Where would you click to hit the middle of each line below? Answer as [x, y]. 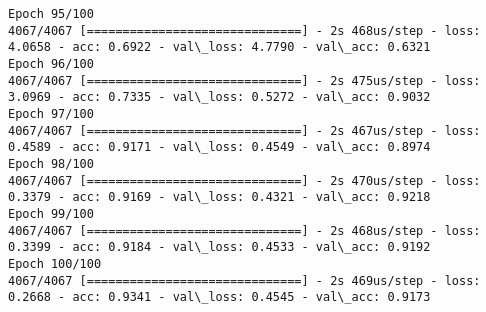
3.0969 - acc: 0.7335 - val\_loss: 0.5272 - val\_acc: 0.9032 [219, 97]
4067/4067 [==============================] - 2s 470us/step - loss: [244, 180]
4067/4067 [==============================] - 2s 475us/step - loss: [244, 80]
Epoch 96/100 [51, 63]
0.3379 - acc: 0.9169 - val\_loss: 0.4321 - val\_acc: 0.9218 [219, 197]
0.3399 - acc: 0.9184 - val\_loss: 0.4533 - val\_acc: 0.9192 [219, 247]
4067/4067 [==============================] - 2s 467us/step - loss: [244, 130]
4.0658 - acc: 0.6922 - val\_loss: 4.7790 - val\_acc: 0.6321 [219, 47]
